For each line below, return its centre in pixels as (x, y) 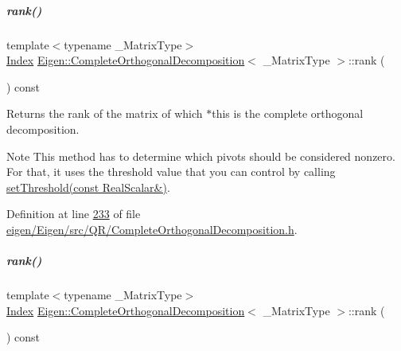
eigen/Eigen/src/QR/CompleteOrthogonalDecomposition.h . (152, 229)
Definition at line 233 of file (74, 214)
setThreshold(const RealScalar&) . (88, 187)
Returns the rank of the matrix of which (105, 113)
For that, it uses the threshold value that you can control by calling (171, 172)
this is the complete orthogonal (288, 113)
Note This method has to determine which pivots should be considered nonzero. (201, 156)
